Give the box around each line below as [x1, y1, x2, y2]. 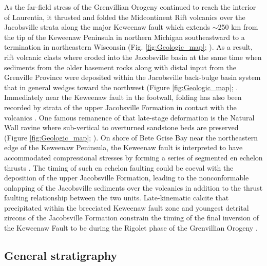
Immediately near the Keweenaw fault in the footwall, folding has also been [4, 92, 242, 103]
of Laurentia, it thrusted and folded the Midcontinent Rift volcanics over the [4, 11, 245, 22]
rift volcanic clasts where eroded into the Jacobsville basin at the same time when [4, 51, 262, 62]
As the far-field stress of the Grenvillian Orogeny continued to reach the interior [4, 2, 256, 12]
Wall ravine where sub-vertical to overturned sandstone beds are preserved [4, 122, 239, 133]
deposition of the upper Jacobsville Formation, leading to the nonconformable [4, 172, 249, 183]
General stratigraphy [4, 248, 118, 263]
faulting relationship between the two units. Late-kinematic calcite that [4, 192, 229, 203]
